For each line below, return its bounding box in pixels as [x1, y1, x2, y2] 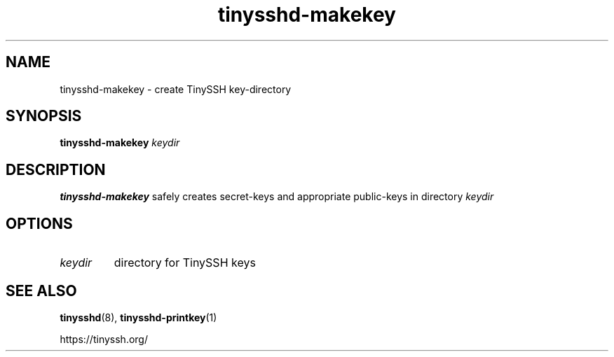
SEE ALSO [6, 281, 77, 300]
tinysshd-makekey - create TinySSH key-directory [60, 83, 292, 95]
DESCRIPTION [6, 160, 106, 178]
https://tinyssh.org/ [60, 332, 148, 345]
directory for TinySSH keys [114, 255, 256, 270]
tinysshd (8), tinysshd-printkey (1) [60, 311, 217, 323]
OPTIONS [6, 214, 73, 232]
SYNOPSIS [6, 107, 82, 125]
